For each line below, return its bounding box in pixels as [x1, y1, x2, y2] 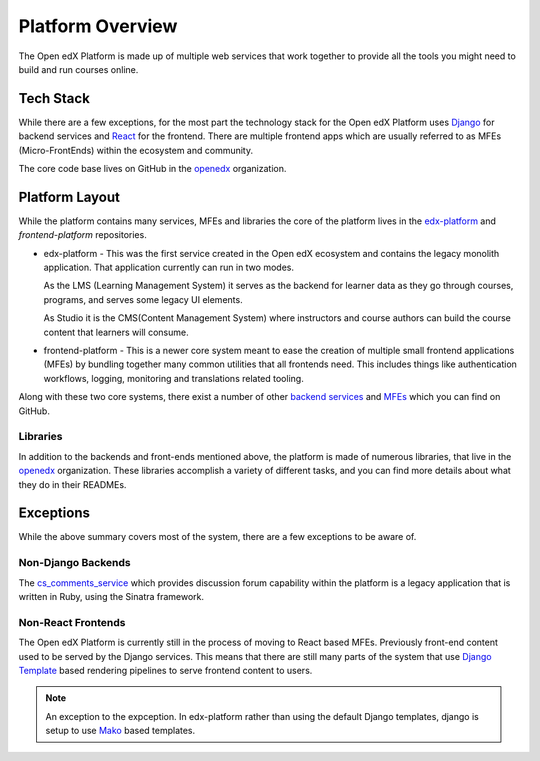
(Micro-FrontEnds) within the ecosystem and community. [18, 144, 254, 156]
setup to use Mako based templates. [45, 725, 196, 737]
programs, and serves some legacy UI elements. [43, 293, 244, 305]
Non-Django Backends [18, 556, 131, 570]
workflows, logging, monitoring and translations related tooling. [43, 372, 304, 384]
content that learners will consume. [43, 326, 189, 338]
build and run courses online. [18, 63, 139, 75]
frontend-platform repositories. [18, 229, 147, 241]
